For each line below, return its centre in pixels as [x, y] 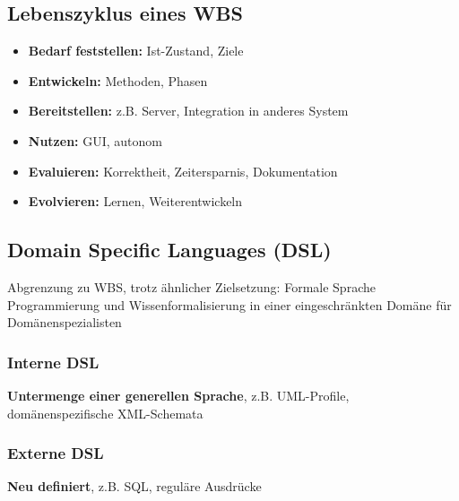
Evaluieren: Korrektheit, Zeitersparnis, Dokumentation [183, 171]
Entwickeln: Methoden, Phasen [118, 80]
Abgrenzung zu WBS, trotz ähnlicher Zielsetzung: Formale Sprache [191, 286]
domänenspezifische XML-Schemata [105, 413]
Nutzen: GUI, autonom [95, 140]
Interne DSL [53, 362]
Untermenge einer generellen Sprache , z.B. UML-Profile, [178, 395]
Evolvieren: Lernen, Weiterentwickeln [135, 201]
